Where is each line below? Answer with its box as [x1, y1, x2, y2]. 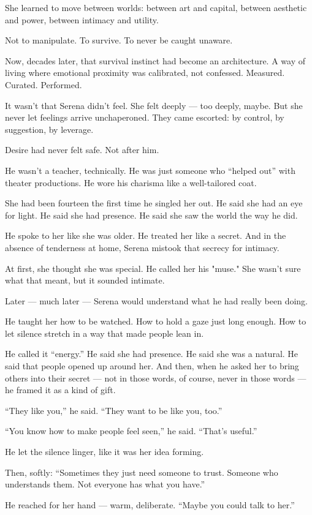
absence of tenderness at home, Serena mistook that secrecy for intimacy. [5, 241, 280, 254]
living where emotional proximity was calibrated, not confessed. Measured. [5, 66, 285, 79]
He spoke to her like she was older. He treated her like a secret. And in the [5, 229, 286, 242]
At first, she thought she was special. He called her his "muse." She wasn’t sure [5, 261, 301, 274]
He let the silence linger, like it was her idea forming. [5, 445, 204, 458]
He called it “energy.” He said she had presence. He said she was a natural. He [5, 347, 299, 360]
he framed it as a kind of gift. [5, 383, 116, 396]
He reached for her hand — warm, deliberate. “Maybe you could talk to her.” [5, 498, 295, 511]
